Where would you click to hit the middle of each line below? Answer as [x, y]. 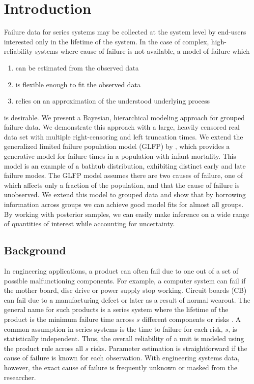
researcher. [20, 377]
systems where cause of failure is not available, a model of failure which [142, 51]
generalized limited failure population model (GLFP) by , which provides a [117, 146]
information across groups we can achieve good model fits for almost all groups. [124, 204]
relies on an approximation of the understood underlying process [113, 101]
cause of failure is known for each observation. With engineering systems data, [122, 358]
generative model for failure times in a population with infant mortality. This [120, 156]
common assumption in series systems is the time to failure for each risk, [113, 329]
